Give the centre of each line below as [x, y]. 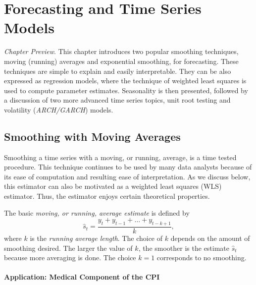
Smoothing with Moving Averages [92, 136]
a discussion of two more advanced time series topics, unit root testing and [117, 100]
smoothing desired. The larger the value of [68, 248]
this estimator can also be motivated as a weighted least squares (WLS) [113, 186]
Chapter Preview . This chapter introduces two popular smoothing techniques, [121, 51]
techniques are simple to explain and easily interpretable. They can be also [118, 71]
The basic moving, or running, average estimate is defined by [97, 212]
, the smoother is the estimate [184, 248]
